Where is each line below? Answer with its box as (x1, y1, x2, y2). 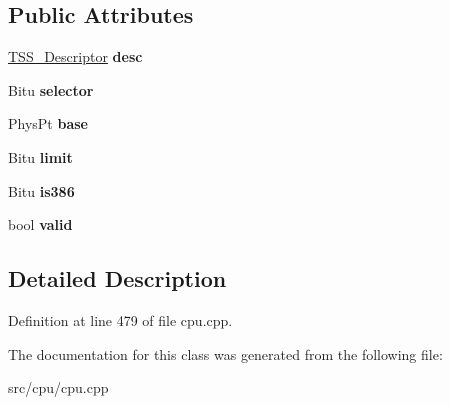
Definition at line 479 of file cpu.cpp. (8, 309, 233, 330)
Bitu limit (8, 146, 73, 167)
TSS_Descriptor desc (8, 46, 143, 67)
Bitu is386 (8, 180, 75, 201)
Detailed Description (8, 263, 227, 294)
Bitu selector (8, 79, 94, 100)
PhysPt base (8, 113, 88, 134)
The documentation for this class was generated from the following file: (8, 343, 443, 364)
